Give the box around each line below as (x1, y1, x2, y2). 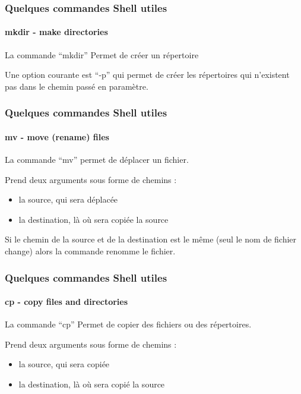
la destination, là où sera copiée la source (18, 213, 169, 225)
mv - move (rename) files (5, 130, 109, 143)
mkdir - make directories (5, 26, 108, 38)
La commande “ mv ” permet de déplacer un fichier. (5, 153, 189, 166)
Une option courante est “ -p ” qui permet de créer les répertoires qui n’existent (5, 68, 290, 81)
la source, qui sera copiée (18, 358, 110, 370)
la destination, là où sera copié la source (18, 378, 165, 390)
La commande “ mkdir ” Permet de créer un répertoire (5, 48, 199, 61)
